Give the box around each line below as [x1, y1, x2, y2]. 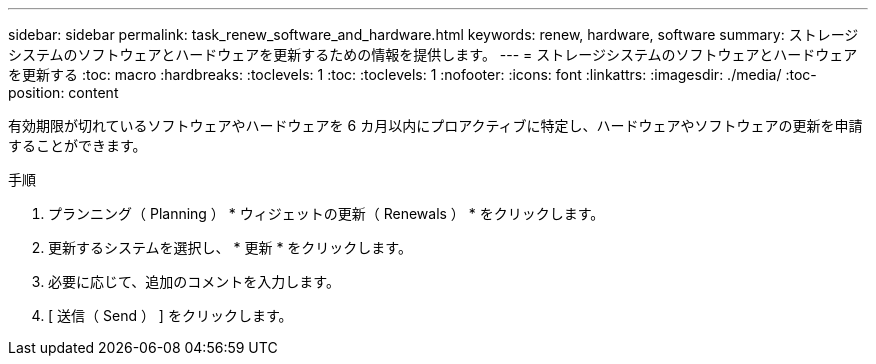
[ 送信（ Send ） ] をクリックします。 [48, 307, 293, 324]
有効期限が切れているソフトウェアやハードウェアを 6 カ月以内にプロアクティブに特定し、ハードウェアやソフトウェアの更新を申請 [8, 117, 863, 134]
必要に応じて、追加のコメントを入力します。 [48, 273, 340, 290]
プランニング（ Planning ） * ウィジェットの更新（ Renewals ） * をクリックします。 [48, 205, 605, 222]
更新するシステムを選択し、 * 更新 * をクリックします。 [48, 239, 412, 256]
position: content [8, 84, 119, 101]
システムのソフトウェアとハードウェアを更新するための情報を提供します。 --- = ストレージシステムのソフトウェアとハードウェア [8, 46, 858, 63]
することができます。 [8, 137, 147, 154]
